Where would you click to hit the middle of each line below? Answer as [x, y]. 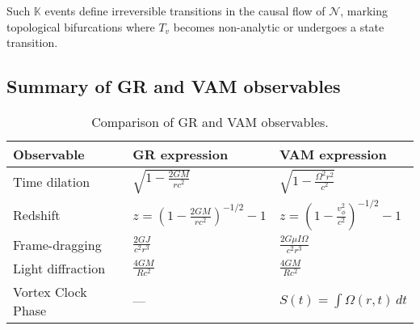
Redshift [37, 214]
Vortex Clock [50, 291]
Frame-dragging [57, 244]
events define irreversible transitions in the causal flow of [185, 11]
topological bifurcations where [81, 26]
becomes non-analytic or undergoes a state [279, 26]
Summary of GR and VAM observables [174, 86]
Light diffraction [59, 268]
